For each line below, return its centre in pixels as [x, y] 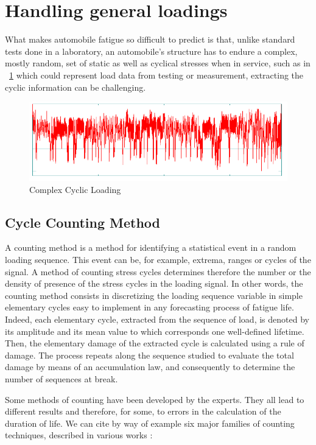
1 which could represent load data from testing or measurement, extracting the [156, 75]
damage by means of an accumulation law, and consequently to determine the [150, 367]
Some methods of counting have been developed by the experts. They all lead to [155, 399]
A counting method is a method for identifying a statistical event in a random [151, 247]
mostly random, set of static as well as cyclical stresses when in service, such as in [158, 63]
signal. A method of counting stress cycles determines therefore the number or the [158, 271]
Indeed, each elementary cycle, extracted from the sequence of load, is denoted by [157, 319]
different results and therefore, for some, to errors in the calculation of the [143, 411]
